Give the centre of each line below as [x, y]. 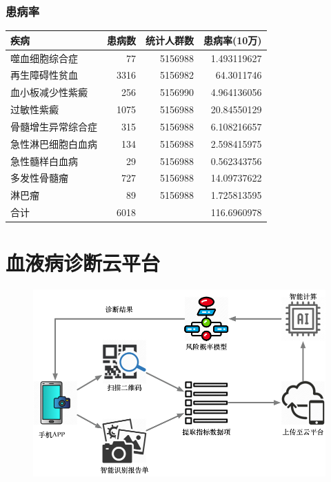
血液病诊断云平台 [83, 263]
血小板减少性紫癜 [49, 92]
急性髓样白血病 [44, 161]
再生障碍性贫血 [44, 75]
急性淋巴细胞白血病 [54, 143]
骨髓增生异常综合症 [54, 126]
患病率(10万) [233, 40]
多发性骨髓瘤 [39, 178]
